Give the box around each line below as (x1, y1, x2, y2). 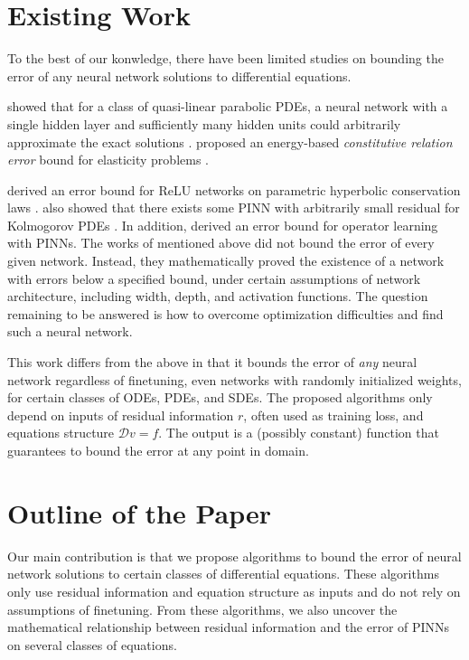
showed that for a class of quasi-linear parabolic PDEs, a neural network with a (7, 97, 448, 116)
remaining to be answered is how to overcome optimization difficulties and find (7, 304, 444, 323)
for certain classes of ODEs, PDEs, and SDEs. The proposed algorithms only (7, 388, 433, 407)
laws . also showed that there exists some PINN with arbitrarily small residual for (7, 198, 460, 217)
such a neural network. (7, 322, 133, 341)
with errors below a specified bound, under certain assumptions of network (7, 269, 421, 288)
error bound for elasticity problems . (7, 150, 209, 169)
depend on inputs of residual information (7, 405, 234, 424)
